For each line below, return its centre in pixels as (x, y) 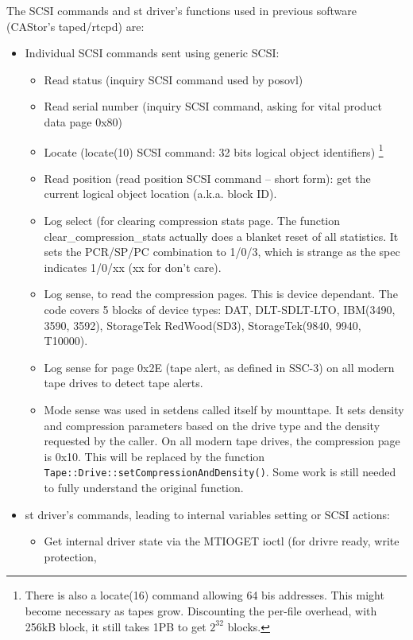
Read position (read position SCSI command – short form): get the (207, 178)
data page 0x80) (83, 121)
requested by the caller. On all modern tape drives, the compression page (222, 441)
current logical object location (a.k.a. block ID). (160, 194)
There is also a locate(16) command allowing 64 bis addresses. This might (205, 595)
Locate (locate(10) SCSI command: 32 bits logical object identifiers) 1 (214, 150)
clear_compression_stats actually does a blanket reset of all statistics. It (221, 236)
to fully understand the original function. (144, 487)
